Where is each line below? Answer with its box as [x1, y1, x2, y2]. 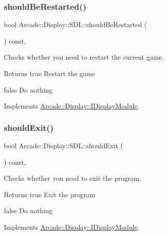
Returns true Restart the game [4, 68, 95, 78]
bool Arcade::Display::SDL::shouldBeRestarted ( [4, 19, 147, 30]
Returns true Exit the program [4, 189, 96, 199]
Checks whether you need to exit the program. [4, 173, 141, 183]
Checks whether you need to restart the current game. [4, 52, 164, 62]
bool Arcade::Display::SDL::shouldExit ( [4, 141, 123, 150]
